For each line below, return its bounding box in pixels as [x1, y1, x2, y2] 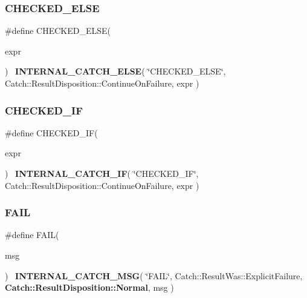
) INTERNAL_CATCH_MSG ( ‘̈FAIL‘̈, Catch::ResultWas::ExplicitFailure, [5, 269, 303, 282]
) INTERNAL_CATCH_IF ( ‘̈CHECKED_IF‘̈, [5, 167, 199, 179]
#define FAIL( [5, 228, 59, 241]
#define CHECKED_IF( [5, 126, 98, 139]
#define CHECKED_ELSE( [5, 24, 111, 37]
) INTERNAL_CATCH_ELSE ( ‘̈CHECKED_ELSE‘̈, [5, 65, 226, 78]
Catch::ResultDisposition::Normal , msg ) [5, 281, 174, 294]
